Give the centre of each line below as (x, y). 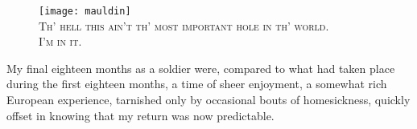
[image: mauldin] (85, 11)
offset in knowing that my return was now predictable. (140, 115)
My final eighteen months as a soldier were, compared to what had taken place (201, 68)
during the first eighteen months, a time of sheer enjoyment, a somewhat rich (197, 84)
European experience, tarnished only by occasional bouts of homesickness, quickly (208, 100)
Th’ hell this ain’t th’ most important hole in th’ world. (184, 25)
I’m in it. (60, 41)
